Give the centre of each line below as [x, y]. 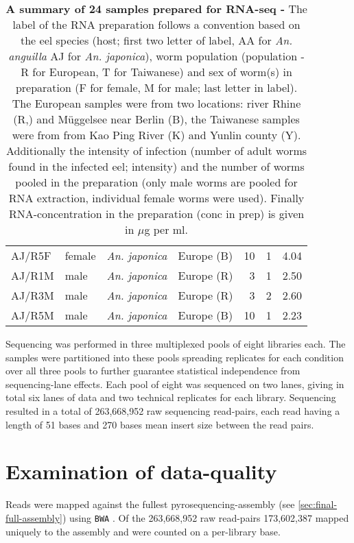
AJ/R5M [33, 315]
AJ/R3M [33, 295]
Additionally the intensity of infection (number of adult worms [156, 150]
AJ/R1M [33, 275]
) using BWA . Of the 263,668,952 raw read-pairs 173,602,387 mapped [206, 517]
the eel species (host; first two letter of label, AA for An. [157, 40]
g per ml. [166, 229]
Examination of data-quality [141, 471]
